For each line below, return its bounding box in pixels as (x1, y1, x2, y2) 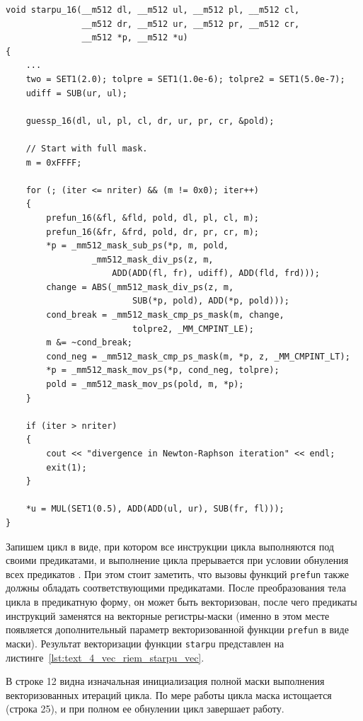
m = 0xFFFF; (25, 157, 82, 168)
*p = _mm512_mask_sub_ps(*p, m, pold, (46, 241, 229, 251)
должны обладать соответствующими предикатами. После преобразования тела (6, 580, 346, 595)
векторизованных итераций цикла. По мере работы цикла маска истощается (6, 687, 332, 702)
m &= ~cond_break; (46, 338, 132, 348)
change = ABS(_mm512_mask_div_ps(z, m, (46, 282, 234, 292)
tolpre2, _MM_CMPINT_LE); (132, 323, 254, 334)
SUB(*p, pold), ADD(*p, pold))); (132, 296, 289, 306)
